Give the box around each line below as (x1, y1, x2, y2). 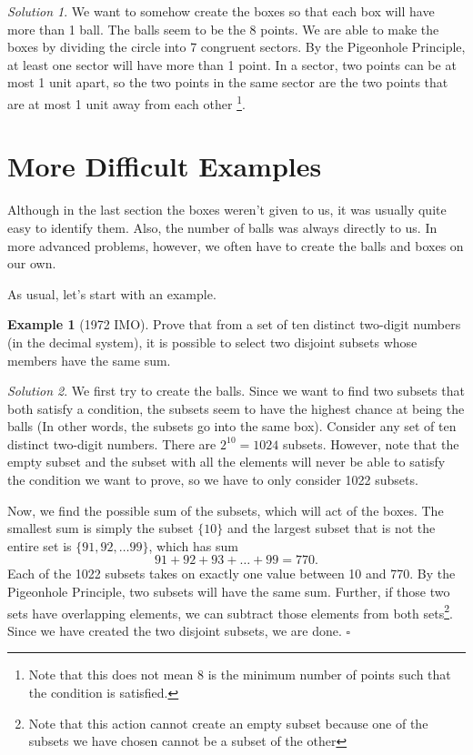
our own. (7, 254, 56, 273)
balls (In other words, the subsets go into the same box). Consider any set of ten (7, 417, 457, 436)
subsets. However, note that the (282, 434, 459, 453)
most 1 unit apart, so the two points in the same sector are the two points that (7, 73, 448, 92)
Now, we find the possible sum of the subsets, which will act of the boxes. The (7, 500, 444, 519)
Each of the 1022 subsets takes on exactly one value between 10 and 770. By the (7, 564, 456, 583)
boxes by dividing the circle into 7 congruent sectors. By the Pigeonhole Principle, (7, 37, 466, 56)
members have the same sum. (7, 350, 171, 369)
